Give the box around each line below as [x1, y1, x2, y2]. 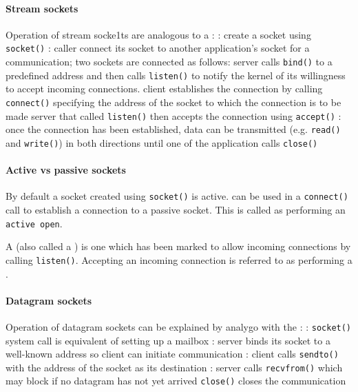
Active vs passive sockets [6, 163, 126, 177]
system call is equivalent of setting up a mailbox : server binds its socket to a [6, 333, 330, 347]
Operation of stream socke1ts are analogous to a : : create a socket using [6, 27, 311, 41]
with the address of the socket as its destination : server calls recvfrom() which [6, 360, 343, 374]
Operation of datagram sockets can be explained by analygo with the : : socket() [6, 319, 352, 333]
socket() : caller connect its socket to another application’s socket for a [6, 41, 310, 55]
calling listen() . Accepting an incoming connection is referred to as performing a [6, 252, 352, 267]
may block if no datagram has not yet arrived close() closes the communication [6, 373, 346, 388]
